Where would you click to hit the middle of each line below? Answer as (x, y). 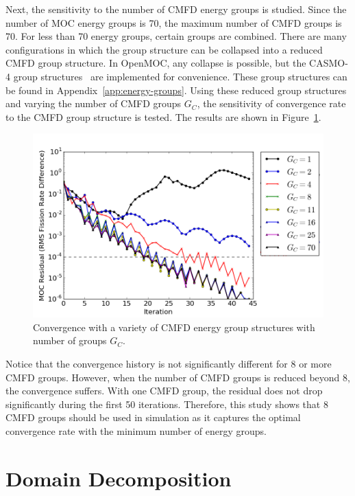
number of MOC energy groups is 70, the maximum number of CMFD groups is (174, 22)
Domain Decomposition (119, 478)
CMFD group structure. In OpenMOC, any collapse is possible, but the (156, 63)
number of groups (70, 340)
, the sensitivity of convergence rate (271, 103)
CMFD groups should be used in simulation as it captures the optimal (153, 417)
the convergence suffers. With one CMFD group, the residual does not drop (164, 391)
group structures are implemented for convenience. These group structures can (180, 76)
